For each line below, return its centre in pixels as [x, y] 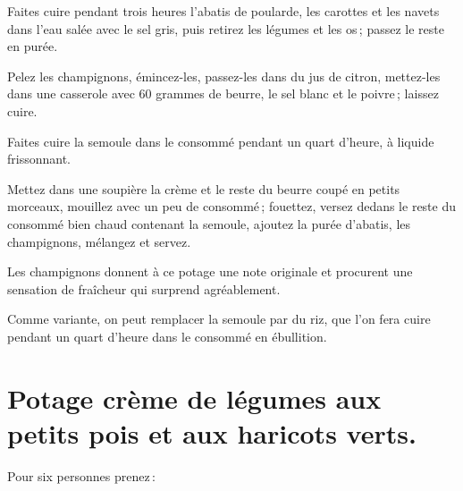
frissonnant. [39, 159]
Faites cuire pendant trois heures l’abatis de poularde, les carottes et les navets [223, 11]
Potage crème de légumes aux [194, 398]
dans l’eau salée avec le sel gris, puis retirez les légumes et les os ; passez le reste [226, 28]
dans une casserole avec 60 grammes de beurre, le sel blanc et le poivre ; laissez [223, 93]
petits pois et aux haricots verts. [212, 432]
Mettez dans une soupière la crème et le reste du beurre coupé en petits [204, 188]
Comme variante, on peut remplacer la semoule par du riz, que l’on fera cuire [219, 319]
